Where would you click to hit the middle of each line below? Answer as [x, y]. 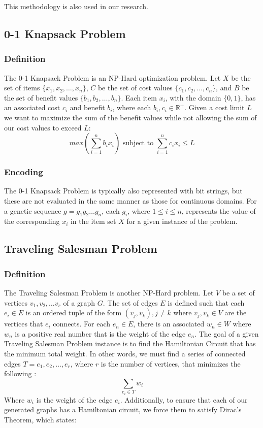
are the [236, 312]
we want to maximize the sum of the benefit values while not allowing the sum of [130, 117]
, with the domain [193, 97]
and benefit [87, 107]
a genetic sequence [33, 210]
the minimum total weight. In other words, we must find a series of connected [125, 353]
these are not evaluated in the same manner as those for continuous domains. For [130, 200]
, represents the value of [219, 210]
